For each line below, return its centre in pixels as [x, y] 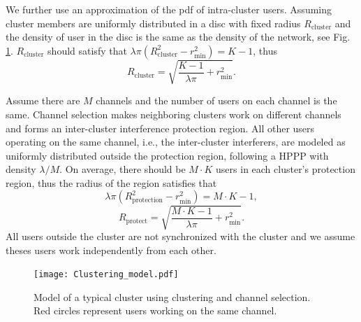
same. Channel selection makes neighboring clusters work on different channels [174, 114]
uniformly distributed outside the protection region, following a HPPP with [167, 155]
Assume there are [43, 100]
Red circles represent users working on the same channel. [155, 310]
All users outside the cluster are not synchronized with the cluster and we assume [180, 236]
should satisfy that [87, 50]
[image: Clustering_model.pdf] [106, 275]
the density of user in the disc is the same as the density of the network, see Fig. [178, 37]
